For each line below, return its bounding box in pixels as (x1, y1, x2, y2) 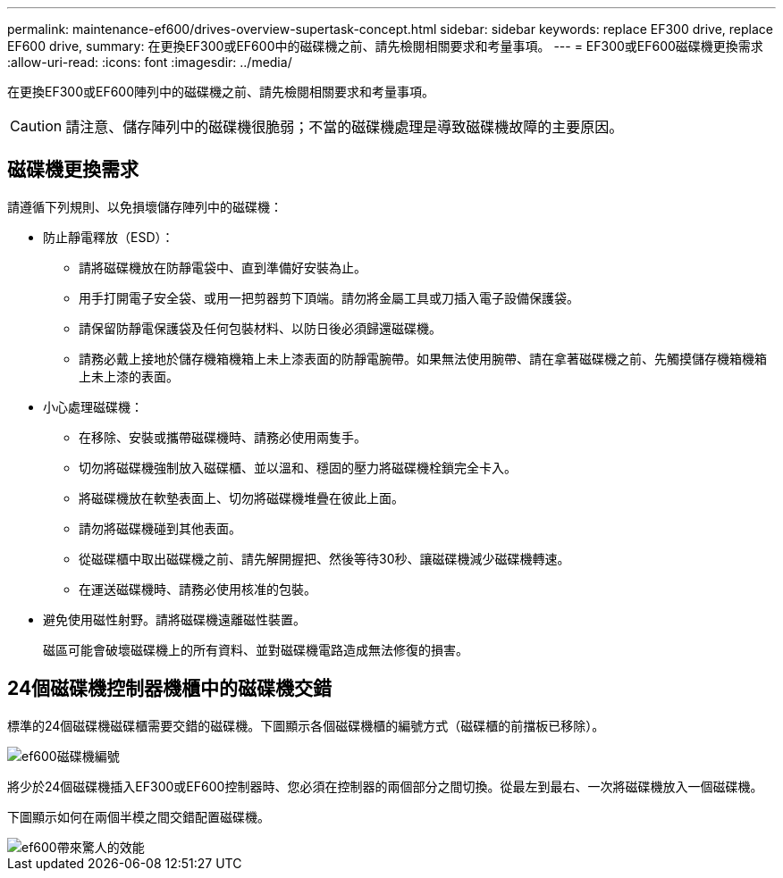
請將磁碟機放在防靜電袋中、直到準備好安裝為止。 (79, 259, 366, 275)
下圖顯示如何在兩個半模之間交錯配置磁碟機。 (7, 808, 270, 824)
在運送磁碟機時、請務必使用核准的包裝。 (79, 581, 316, 597)
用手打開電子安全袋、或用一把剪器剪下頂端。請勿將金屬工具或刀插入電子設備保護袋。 (79, 289, 579, 305)
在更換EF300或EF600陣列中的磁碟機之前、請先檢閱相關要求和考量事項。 (7, 84, 435, 99)
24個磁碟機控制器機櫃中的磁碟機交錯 (7, 677, 333, 700)
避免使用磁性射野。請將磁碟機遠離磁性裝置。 (43, 611, 306, 627)
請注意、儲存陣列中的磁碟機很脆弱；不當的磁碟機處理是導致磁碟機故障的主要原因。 (65, 118, 624, 136)
